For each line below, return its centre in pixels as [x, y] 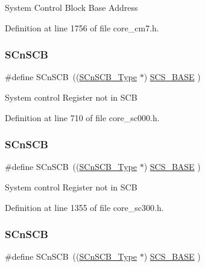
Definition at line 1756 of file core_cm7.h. [82, 27]
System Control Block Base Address [71, 7]
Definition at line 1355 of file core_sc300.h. [84, 207]
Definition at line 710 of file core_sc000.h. [82, 117]
